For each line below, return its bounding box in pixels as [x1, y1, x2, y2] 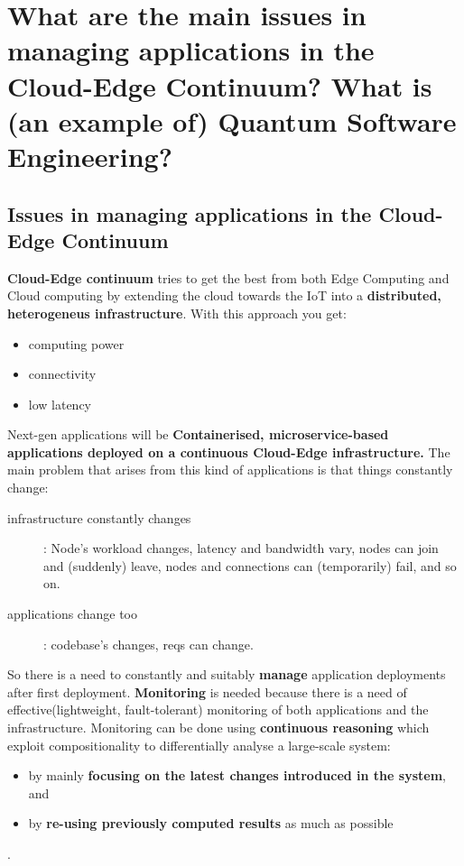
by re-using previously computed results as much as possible [28, 814, 394, 833]
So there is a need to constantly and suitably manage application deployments [7, 665, 446, 684]
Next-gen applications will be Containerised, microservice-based [7, 425, 389, 444]
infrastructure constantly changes [7, 508, 191, 527]
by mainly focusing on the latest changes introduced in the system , [28, 766, 446, 785]
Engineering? [7, 137, 172, 174]
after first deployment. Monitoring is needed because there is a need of [7, 682, 407, 701]
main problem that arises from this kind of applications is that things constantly [7, 460, 453, 479]
